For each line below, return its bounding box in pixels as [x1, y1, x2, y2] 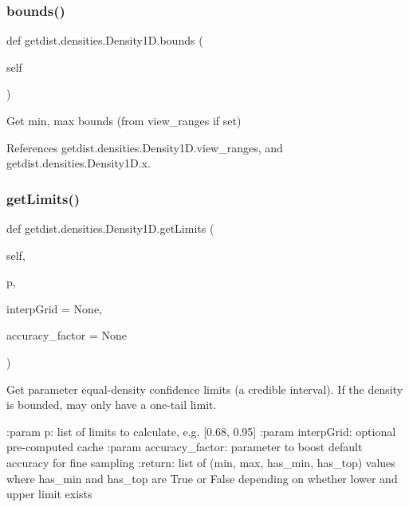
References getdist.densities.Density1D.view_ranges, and [6, 139, 283, 155]
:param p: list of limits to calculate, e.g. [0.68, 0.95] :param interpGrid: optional [6, 422, 396, 439]
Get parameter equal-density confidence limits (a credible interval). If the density [6, 380, 403, 397]
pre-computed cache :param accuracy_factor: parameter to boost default [6, 438, 363, 455]
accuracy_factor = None [6, 327, 127, 344]
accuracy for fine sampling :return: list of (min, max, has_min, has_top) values [6, 454, 395, 470]
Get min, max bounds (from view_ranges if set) [6, 112, 242, 128]
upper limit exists [6, 485, 92, 502]
